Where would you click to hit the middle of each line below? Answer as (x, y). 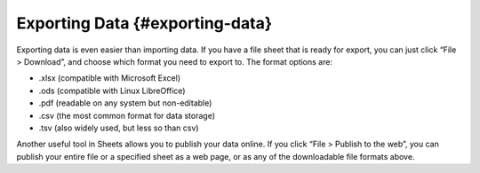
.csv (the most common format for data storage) (127, 115)
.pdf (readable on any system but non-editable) (125, 103)
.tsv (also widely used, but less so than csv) (119, 128)
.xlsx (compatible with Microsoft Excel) (110, 78)
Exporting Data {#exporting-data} (144, 23)
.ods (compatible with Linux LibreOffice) (112, 90)
